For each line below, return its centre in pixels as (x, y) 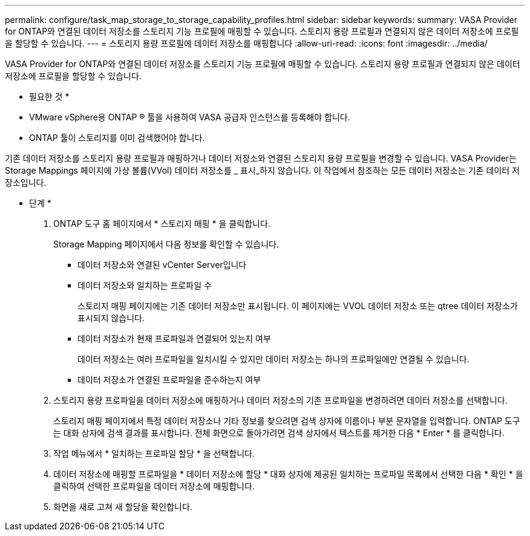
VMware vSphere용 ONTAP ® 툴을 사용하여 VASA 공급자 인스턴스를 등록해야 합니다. (190, 117)
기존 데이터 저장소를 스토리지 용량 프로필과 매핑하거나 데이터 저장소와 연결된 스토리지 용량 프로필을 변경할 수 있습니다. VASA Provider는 (261, 158)
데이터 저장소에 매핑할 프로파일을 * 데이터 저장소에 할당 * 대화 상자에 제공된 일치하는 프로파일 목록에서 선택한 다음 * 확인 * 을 (288, 474)
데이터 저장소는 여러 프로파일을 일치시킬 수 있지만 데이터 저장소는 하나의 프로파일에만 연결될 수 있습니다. (273, 359)
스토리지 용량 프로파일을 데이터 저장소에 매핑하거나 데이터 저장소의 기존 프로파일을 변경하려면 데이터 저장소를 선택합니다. (280, 400)
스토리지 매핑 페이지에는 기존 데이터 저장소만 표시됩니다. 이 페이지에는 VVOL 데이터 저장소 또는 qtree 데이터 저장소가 (298, 306)
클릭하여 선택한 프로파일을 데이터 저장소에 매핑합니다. (154, 486)
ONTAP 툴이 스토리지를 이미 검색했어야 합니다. (117, 138)
